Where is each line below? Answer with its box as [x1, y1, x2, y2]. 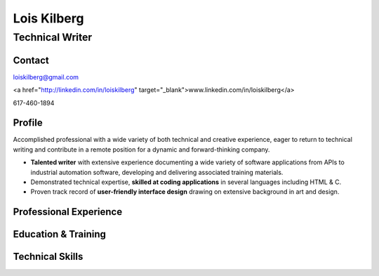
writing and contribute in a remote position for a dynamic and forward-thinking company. [13, 145, 270, 154]
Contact [13, 54, 49, 66]
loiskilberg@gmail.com [13, 72, 79, 81]
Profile [13, 117, 43, 129]
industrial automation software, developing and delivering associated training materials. [30, 168, 284, 176]
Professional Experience [13, 206, 123, 218]
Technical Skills [13, 251, 84, 263]
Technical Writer [13, 31, 93, 44]
